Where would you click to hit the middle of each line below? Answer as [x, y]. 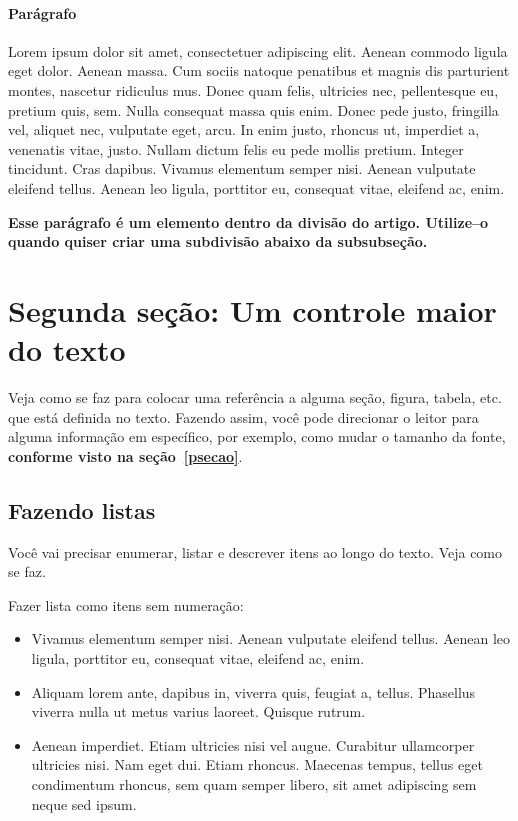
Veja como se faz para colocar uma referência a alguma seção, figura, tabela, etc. [255, 397]
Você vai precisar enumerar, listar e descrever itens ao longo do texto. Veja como [255, 551]
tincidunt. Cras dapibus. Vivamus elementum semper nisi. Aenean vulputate [242, 168]
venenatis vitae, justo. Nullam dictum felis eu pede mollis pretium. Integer [236, 148]
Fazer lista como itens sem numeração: [126, 604]
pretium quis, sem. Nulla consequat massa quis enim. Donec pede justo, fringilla [253, 109]
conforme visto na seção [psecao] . [125, 455]
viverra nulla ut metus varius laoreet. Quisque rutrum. [198, 711]
